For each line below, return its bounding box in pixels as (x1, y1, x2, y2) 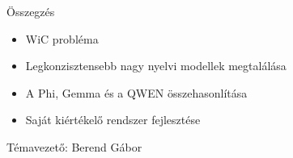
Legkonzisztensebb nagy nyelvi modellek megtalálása (25, 57, 287, 74)
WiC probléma (25, 30, 99, 47)
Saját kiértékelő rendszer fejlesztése (25, 111, 201, 128)
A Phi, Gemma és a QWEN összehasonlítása (25, 84, 248, 101)
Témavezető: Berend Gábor (6, 138, 142, 155)
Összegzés (6, 3, 55, 19)
